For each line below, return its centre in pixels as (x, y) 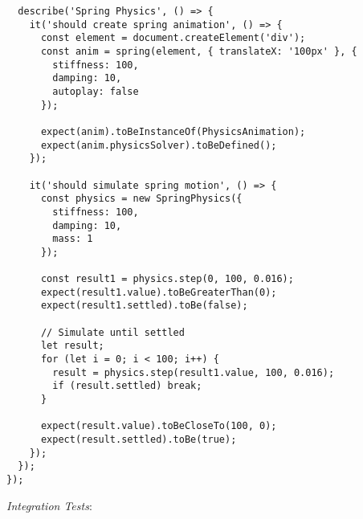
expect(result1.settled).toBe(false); (144, 306)
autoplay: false (96, 91)
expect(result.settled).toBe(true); (139, 439)
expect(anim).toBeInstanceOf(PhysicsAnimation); (173, 131)
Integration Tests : (49, 505)
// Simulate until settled (112, 332)
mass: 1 (73, 239)
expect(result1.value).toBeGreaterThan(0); (159, 292)
